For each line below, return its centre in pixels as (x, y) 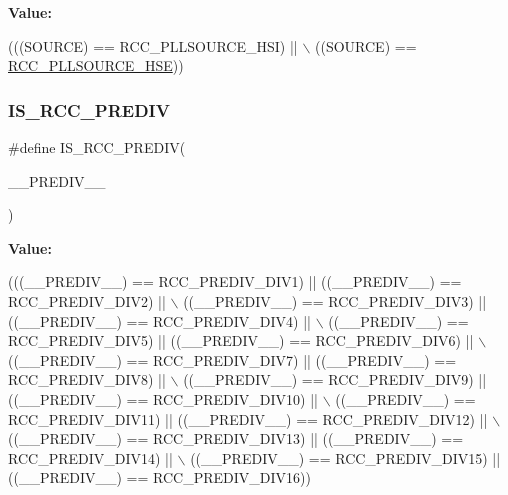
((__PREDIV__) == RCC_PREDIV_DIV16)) (159, 477)
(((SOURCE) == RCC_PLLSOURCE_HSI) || (153, 45)
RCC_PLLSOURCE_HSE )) (96, 65)
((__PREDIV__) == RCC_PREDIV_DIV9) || (335, 379)
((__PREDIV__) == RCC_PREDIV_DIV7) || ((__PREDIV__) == (232, 359)
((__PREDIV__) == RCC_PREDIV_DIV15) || (345, 457)
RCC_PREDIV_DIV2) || (87, 300)
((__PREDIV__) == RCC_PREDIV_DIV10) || (163, 398)
